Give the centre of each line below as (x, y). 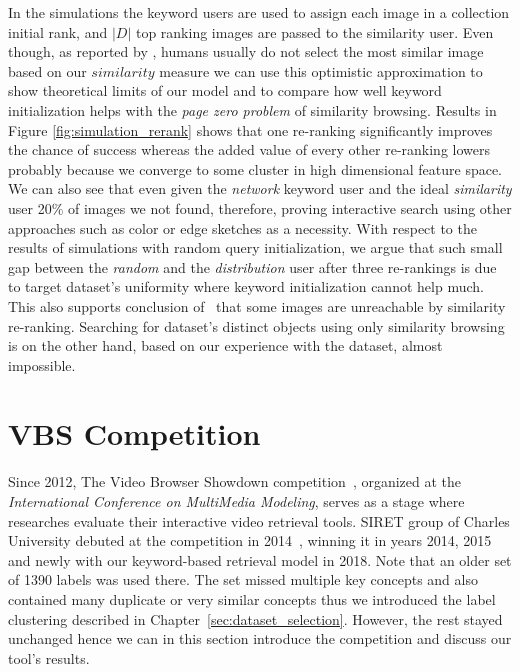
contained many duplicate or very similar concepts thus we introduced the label (252, 598)
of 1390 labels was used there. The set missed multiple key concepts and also (243, 579)
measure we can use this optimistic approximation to (321, 70)
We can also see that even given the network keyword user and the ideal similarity (260, 188)
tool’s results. (49, 657)
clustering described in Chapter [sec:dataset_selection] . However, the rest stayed (255, 618)
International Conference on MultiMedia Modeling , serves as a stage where (236, 501)
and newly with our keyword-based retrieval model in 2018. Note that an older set (260, 559)
